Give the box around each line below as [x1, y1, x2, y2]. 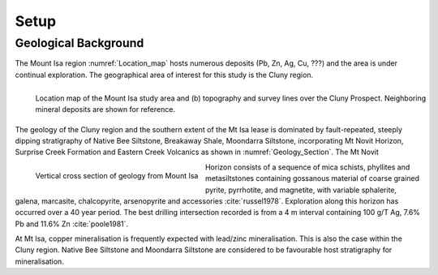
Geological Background [15, 36, 144, 50]
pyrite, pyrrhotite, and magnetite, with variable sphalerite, [204, 185, 397, 195]
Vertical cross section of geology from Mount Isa [35, 170, 199, 180]
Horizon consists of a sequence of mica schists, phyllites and [204, 162, 410, 172]
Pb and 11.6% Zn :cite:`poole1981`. [15, 219, 129, 229]
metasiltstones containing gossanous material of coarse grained [204, 174, 420, 183]
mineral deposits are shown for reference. [35, 105, 176, 114]
